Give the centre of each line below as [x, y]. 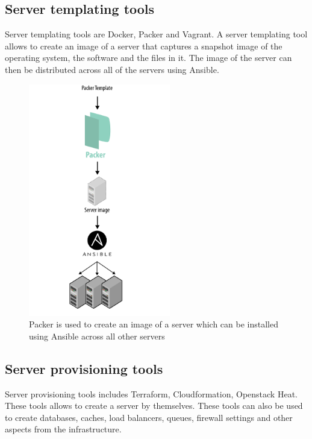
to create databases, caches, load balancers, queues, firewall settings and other [149, 417]
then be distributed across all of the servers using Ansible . [112, 69]
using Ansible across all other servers [97, 336]
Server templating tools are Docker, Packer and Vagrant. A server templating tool [156, 34]
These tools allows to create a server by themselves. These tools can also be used [154, 406]
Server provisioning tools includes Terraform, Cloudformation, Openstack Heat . [151, 393]
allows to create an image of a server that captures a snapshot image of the [144, 46]
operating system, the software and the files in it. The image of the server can [148, 58]
